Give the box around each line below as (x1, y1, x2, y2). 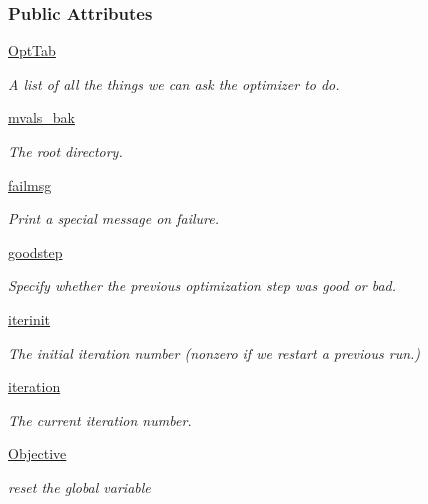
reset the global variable (8, 476, 151, 497)
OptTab (8, 40, 56, 61)
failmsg (8, 174, 52, 195)
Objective (8, 443, 67, 464)
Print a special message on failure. (8, 208, 219, 229)
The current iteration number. (8, 409, 192, 430)
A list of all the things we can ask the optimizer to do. (8, 73, 340, 94)
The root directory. (8, 141, 123, 161)
